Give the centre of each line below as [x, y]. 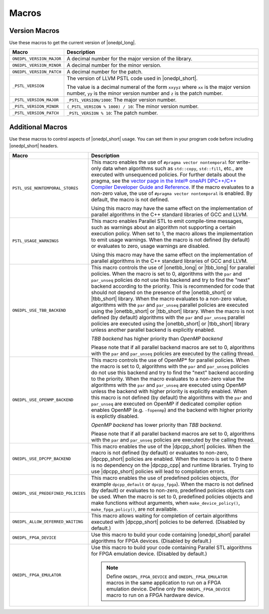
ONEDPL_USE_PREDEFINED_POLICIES [49, 494]
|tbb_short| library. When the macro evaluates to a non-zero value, [169, 298]
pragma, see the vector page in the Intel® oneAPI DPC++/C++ [164, 181]
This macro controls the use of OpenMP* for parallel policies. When [171, 360]
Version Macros [34, 31]
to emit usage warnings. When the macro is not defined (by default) [171, 239]
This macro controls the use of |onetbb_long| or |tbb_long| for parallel [173, 267]
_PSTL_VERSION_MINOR [36, 106]
